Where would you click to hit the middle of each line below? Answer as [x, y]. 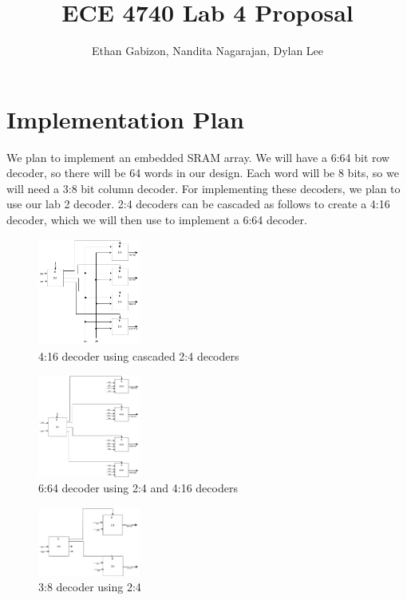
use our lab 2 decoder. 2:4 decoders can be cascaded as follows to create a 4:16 [198, 204]
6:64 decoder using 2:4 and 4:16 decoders [138, 488]
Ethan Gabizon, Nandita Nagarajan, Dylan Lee [207, 51]
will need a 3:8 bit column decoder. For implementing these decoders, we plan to [203, 188]
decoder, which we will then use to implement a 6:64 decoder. [157, 220]
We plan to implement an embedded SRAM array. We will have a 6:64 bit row [198, 157]
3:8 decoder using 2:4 [90, 587]
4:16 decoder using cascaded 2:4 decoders [139, 355]
